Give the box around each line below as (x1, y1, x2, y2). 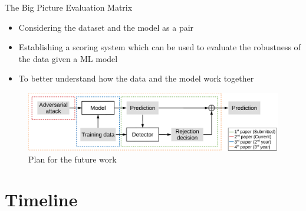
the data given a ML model (18, 52, 118, 64)
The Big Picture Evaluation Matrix (5, 1, 133, 13)
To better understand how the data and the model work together (18, 72, 254, 85)
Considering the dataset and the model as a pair (18, 21, 194, 33)
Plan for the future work (28, 152, 117, 165)
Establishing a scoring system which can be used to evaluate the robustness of (18, 41, 301, 53)
